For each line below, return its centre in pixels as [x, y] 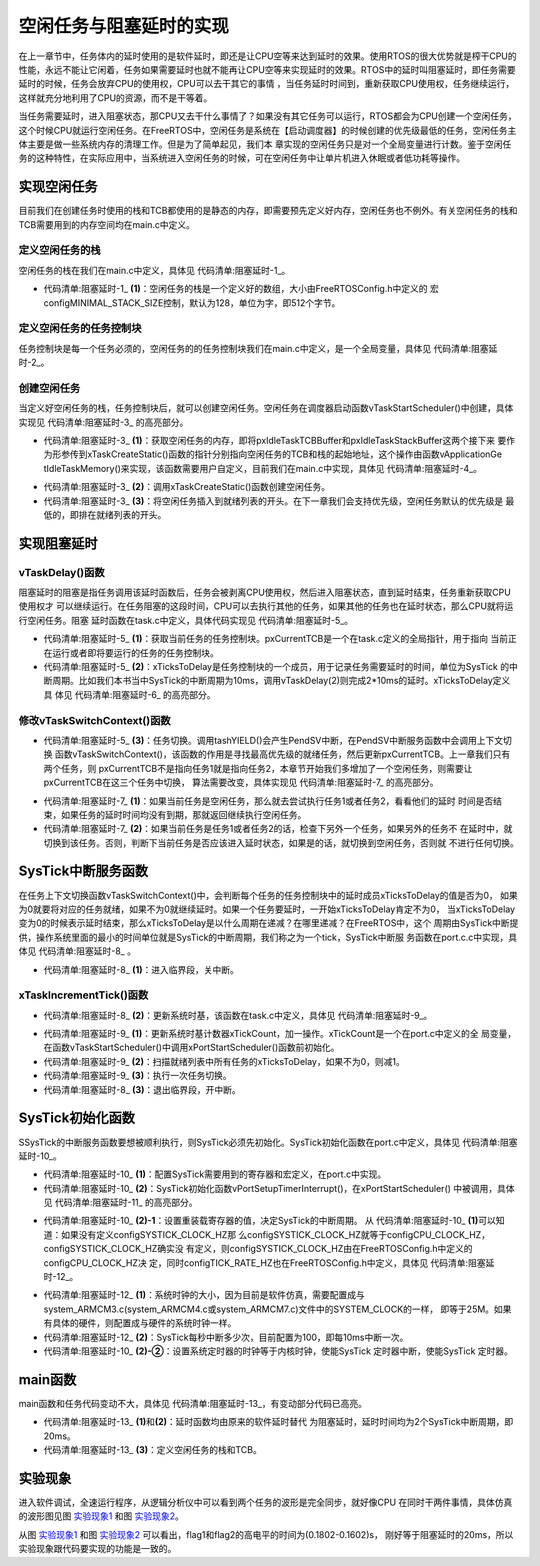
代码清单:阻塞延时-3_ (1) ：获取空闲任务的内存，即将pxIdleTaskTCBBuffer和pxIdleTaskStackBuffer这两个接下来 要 [275, 440]
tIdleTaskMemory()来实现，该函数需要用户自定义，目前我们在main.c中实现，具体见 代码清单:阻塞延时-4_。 [263, 468]
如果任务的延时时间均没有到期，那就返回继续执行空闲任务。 [183, 814]
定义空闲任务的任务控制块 [80, 328]
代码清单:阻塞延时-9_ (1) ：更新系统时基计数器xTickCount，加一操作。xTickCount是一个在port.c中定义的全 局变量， [280, 1034]
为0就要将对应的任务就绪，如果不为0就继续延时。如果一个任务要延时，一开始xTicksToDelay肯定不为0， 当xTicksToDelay [266, 909]
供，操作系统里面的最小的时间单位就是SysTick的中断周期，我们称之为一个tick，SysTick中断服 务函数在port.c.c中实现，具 [268, 937]
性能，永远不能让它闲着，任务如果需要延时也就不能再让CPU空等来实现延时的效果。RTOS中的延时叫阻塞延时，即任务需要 [267, 69]
